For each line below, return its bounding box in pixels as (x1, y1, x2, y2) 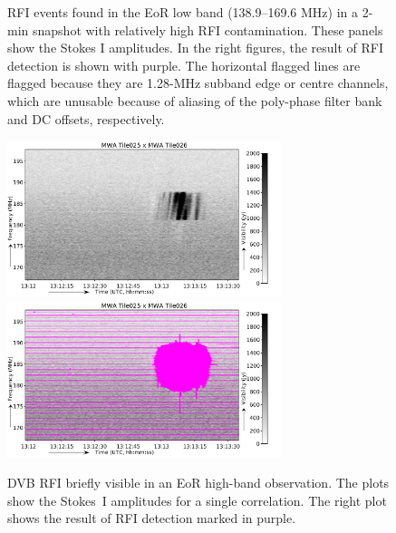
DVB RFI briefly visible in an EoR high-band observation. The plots (7, 472, 390, 491)
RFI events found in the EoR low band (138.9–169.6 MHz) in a (7, 3, 359, 21)
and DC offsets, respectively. (7, 109, 165, 128)
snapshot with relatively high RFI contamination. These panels (32, 20, 383, 39)
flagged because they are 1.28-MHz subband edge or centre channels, (7, 73, 389, 92)
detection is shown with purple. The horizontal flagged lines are (7, 55, 361, 74)
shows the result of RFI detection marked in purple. (7, 509, 296, 528)
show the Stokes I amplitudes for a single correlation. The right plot (7, 490, 387, 509)
